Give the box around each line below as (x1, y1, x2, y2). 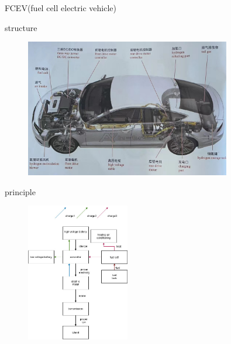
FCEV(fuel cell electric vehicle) (5, 2, 116, 13)
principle (5, 185, 36, 197)
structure (5, 21, 37, 33)
